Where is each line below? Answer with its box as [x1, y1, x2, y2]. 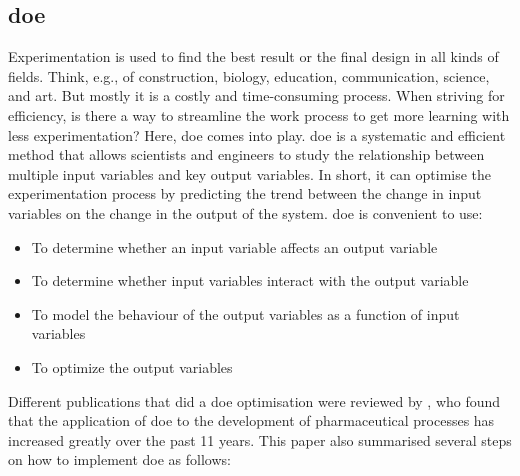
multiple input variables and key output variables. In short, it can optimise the [8, 163, 492, 184]
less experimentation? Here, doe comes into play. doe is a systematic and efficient [8, 124, 506, 145]
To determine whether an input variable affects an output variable [31, 236, 438, 257]
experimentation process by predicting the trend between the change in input [8, 183, 482, 204]
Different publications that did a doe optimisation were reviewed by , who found [8, 390, 501, 411]
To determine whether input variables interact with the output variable [31, 270, 469, 291]
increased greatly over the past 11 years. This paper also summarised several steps [8, 429, 512, 450]
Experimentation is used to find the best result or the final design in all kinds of [8, 46, 499, 67]
